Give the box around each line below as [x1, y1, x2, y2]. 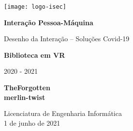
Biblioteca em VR [4, 49, 65, 60]
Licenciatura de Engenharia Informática [4, 108, 122, 118]
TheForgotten [4, 82, 50, 93]
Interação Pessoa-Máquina [4, 17, 93, 27]
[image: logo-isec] [4, 3, 66, 10]
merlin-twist [4, 92, 45, 102]
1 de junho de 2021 [4, 117, 60, 128]
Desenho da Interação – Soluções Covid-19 [4, 33, 130, 44]
